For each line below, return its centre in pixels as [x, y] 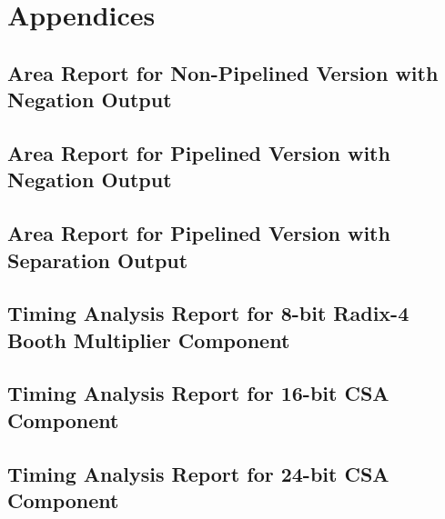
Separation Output [98, 259]
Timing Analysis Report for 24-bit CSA [198, 473]
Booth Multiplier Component [149, 339]
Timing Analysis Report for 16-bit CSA [198, 393]
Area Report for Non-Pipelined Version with [223, 72]
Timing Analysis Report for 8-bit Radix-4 [208, 313]
